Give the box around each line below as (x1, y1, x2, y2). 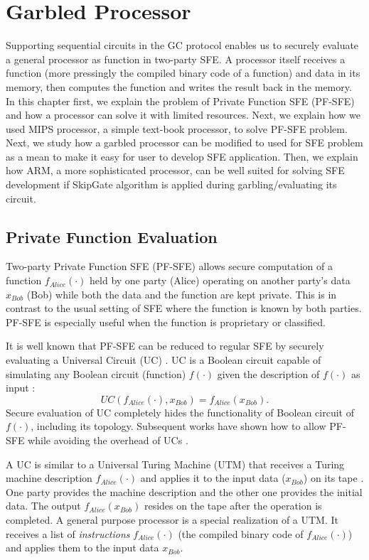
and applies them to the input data (6, 540, 159, 555)
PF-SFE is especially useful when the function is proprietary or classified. (6, 314, 326, 329)
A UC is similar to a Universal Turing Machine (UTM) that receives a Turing (6, 456, 345, 471)
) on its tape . (303, 470, 364, 485)
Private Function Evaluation (6, 225, 218, 247)
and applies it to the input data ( (140, 470, 286, 485)
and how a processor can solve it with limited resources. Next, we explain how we (6, 107, 361, 122)
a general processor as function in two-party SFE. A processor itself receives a (6, 51, 346, 66)
